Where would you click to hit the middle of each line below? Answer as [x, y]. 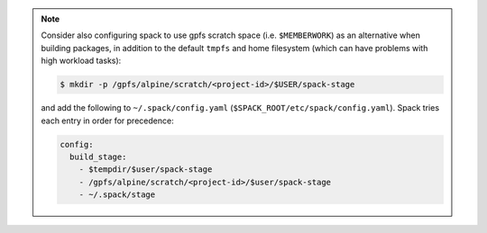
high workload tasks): [81, 61]
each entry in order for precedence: [108, 121]
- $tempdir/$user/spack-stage [146, 170]
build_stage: [98, 157]
